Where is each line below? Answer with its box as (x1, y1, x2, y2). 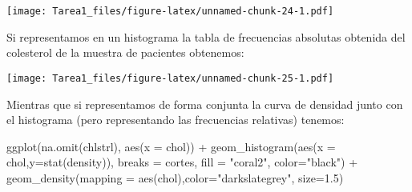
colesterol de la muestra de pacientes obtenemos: (6, 44, 244, 61)
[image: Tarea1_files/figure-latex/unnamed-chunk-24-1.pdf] (6, 6, 334, 17)
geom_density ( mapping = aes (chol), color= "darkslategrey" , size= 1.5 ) (6, 169, 344, 186)
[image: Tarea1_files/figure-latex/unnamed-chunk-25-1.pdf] (6, 72, 334, 84)
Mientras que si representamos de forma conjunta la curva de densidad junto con (6, 95, 403, 112)
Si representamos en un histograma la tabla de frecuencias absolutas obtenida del (6, 28, 406, 45)
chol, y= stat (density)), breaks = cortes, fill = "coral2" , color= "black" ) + (6, 154, 358, 170)
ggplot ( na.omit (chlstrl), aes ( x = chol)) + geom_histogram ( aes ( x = (6, 138, 336, 154)
